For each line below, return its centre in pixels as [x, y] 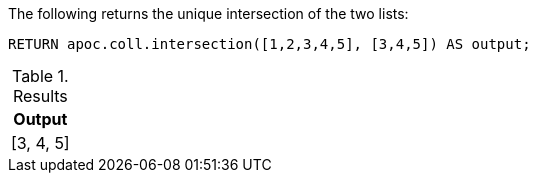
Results [40, 96]
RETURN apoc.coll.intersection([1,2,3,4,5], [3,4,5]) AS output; [269, 44]
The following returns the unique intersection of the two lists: [208, 13]
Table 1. [40, 76]
